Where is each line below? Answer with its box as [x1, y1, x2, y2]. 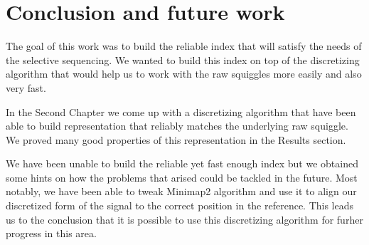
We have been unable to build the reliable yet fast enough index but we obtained [6, 156, 358, 171]
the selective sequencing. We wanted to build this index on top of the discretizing [6, 52, 360, 67]
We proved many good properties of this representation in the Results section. [6, 132, 346, 147]
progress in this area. [6, 226, 97, 241]
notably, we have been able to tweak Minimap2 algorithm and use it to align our [6, 184, 357, 199]
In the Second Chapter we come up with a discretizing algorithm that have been [6, 104, 356, 119]
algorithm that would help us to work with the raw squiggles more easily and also [6, 66, 362, 81]
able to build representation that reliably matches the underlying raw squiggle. [6, 118, 348, 133]
